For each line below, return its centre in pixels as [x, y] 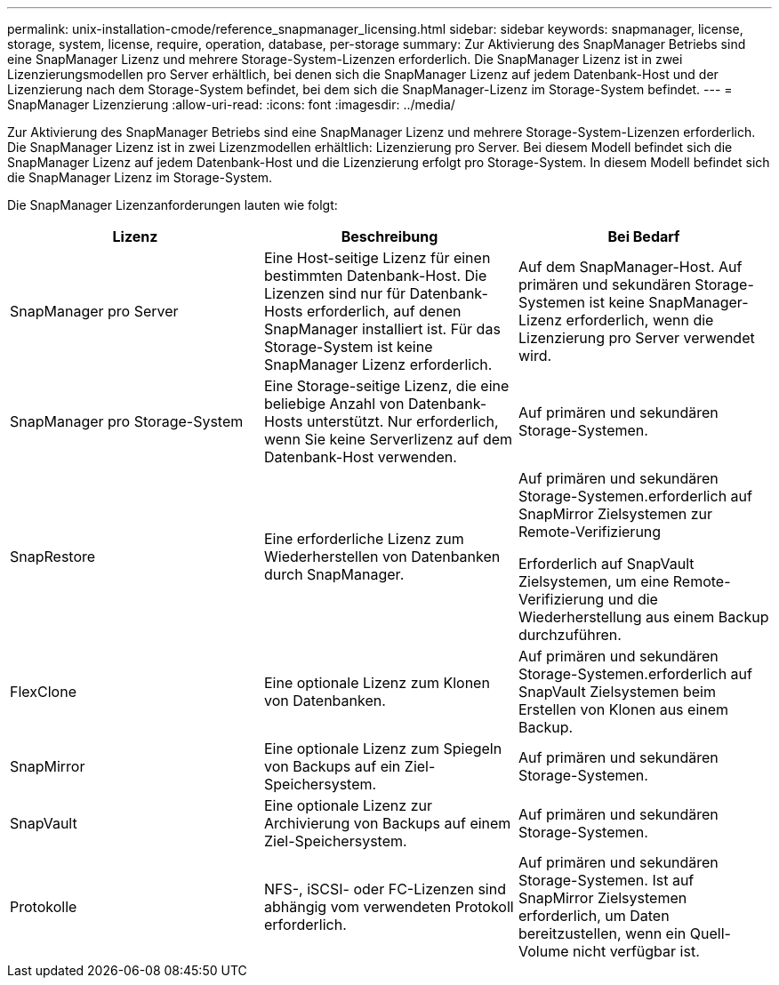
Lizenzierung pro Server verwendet [636, 338]
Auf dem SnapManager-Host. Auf [630, 267]
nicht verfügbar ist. [636, 951]
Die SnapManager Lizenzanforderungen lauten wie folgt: [173, 205]
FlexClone [43, 692]
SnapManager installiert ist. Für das [382, 329]
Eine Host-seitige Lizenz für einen [377, 258]
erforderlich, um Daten [594, 916]
